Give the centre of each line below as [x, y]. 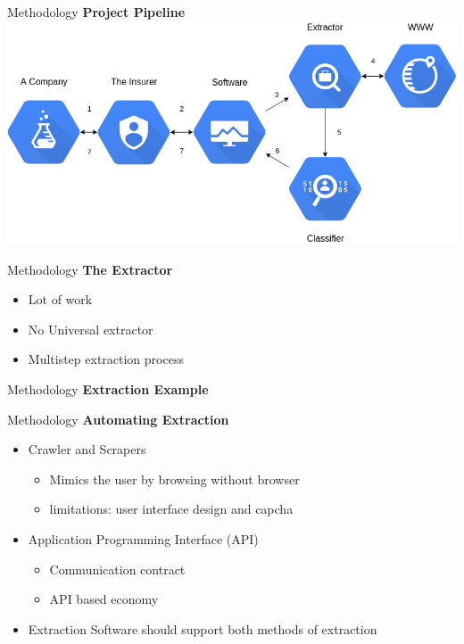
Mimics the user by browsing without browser [174, 479]
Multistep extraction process [106, 359]
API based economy [104, 599]
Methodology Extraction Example [108, 388]
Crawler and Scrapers [87, 449]
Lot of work [60, 299]
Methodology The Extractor [90, 269]
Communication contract [117, 569]
